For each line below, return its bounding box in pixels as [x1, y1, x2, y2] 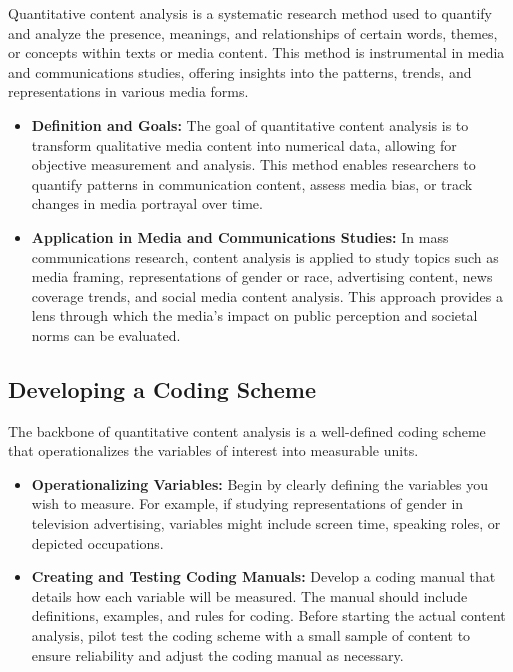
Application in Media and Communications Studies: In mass [31, 226, 449, 247]
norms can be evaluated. [31, 324, 181, 345]
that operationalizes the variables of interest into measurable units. [8, 440, 419, 461]
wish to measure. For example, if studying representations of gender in [31, 493, 464, 514]
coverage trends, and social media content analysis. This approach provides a [31, 285, 503, 306]
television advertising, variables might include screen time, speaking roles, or [31, 513, 501, 534]
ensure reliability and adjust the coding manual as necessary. [31, 644, 404, 665]
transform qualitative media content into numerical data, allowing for [31, 134, 457, 155]
